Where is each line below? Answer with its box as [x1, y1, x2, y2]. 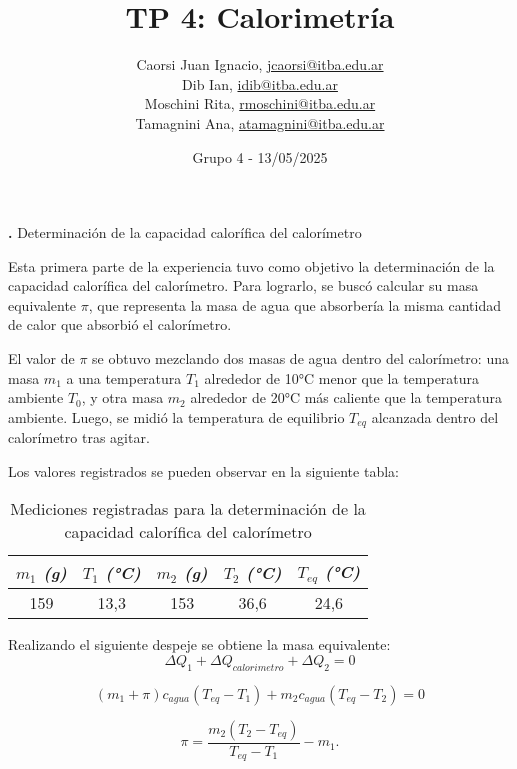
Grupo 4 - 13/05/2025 [192, 146, 328, 167]
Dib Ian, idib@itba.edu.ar [182, 73, 338, 94]
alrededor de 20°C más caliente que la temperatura [190, 387, 502, 408]
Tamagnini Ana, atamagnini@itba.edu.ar [135, 112, 385, 133]
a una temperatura [66, 367, 182, 388]
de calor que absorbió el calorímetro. [8, 314, 232, 335]
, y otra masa [81, 387, 164, 408]
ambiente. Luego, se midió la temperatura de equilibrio [8, 406, 345, 427]
